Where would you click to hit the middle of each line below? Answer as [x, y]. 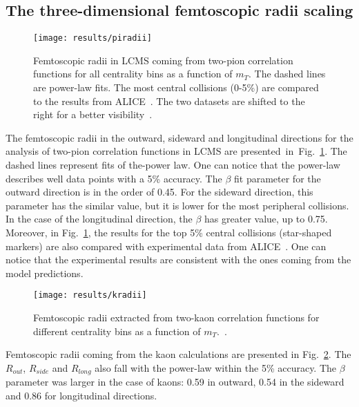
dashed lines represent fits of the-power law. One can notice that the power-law [173, 165]
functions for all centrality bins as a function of [133, 74]
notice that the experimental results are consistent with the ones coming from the [178, 259]
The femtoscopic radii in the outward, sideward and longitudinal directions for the [179, 137]
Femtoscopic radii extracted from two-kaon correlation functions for [176, 318]
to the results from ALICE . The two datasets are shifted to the [169, 101]
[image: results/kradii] [90, 295]
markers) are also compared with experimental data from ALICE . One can [166, 246]
